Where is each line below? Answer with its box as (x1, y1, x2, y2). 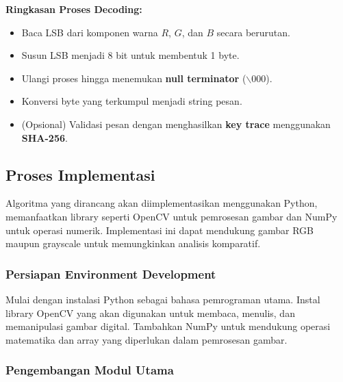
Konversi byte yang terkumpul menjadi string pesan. (21, 94, 242, 108)
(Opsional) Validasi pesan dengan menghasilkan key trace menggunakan (21, 116, 331, 131)
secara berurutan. (216, 25, 290, 39)
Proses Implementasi (5, 164, 155, 185)
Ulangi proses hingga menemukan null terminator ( (21, 71, 246, 85)
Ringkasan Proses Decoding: (5, 2, 142, 16)
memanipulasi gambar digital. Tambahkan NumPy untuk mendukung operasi (5, 319, 331, 333)
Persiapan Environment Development (5, 265, 216, 282)
